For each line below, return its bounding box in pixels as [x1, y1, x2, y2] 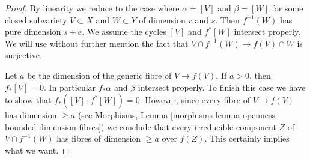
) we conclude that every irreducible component [101, 120, 276, 133]
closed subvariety [5, 13, 67, 26]
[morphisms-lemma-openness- [170, 109, 278, 121]
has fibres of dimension [56, 132, 141, 145]
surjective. [5, 49, 42, 61]
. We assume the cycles [82, 25, 166, 38]
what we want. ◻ [5, 143, 70, 156]
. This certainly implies [204, 132, 290, 145]
